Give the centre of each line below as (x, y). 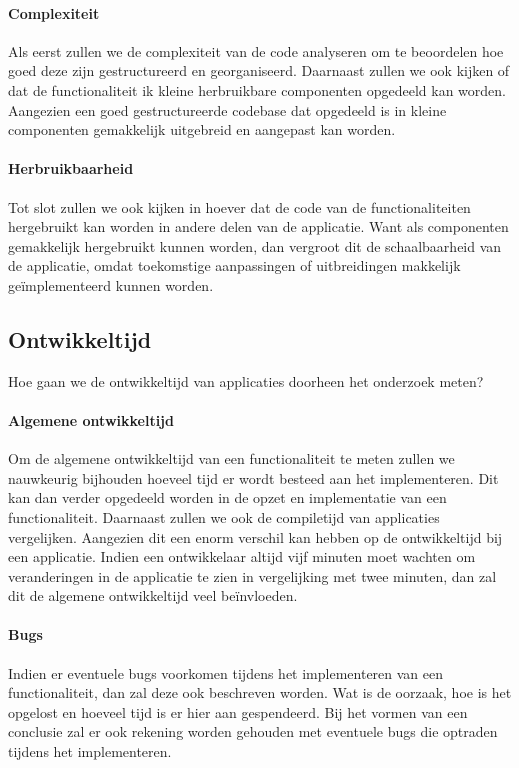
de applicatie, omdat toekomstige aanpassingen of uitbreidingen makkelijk (234, 265)
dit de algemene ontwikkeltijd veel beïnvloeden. (153, 595)
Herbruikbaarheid (71, 168)
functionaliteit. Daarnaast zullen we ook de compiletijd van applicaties (224, 516)
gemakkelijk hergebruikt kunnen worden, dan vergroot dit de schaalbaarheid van (255, 245)
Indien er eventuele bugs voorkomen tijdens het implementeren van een (226, 672)
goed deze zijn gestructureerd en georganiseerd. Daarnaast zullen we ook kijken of (259, 70)
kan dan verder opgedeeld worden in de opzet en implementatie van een (227, 497)
